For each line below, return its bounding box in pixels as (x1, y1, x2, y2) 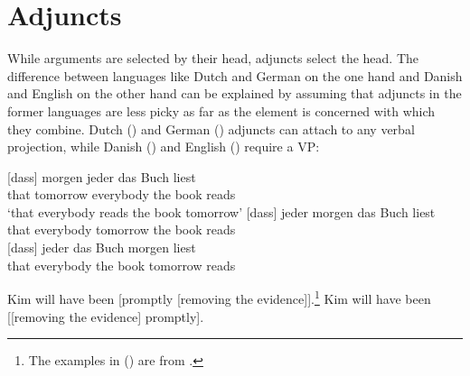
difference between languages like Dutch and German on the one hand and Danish (7, 66, 463, 85)
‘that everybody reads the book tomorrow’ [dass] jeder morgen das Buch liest (7, 202, 436, 221)
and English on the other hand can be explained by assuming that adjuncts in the (7, 84, 462, 103)
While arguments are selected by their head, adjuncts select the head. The (7, 49, 418, 68)
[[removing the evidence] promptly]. (7, 307, 204, 326)
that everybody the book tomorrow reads (7, 255, 236, 274)
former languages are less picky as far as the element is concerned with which (7, 101, 436, 120)
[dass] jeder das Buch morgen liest (7, 238, 196, 257)
